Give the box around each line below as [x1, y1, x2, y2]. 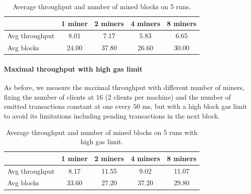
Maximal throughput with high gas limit [4, 63, 143, 74]
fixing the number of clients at [4, 91, 94, 102]
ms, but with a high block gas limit [142, 101, 247, 111]
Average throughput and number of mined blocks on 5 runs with [6, 127, 198, 137]
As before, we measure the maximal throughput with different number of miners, [4, 82, 245, 92]
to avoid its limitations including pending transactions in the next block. [4, 110, 220, 120]
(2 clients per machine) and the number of [105, 91, 231, 102]
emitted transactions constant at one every [4, 101, 131, 111]
